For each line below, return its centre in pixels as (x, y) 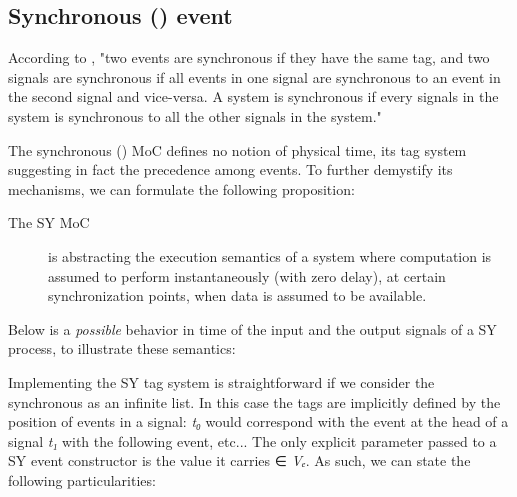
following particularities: (82, 479)
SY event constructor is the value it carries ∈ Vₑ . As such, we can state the (239, 460)
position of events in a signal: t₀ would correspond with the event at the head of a (258, 421)
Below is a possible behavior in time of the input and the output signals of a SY (252, 328)
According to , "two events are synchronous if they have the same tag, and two (249, 57)
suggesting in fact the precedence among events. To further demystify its (230, 169)
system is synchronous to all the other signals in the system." (195, 115)
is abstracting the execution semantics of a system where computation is (270, 255)
